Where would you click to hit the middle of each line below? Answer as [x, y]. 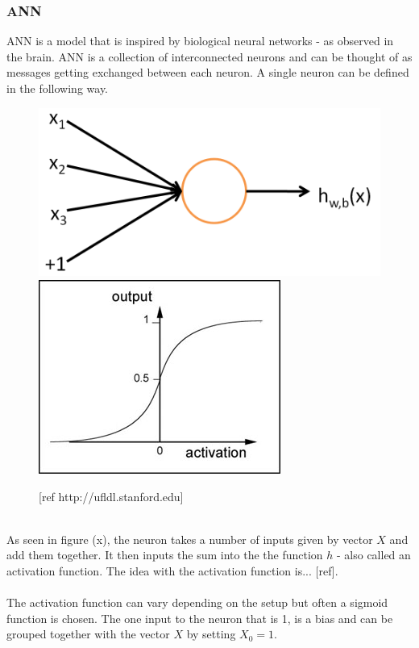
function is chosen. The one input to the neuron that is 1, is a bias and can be [200, 618]
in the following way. [58, 88]
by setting [211, 634]
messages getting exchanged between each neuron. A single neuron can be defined [208, 72]
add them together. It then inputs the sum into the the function [165, 555]
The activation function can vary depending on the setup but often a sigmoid [197, 602]
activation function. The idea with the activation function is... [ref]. [172, 570]
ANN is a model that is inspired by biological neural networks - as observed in [200, 41]
